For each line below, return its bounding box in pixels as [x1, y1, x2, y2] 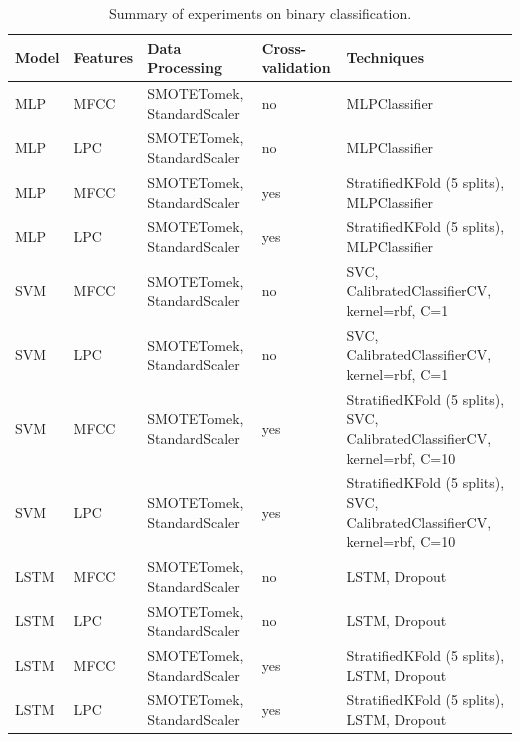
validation [261, 57, 331, 78]
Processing [147, 57, 222, 78]
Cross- [261, 37, 307, 58]
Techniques [346, 47, 425, 68]
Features [73, 47, 134, 68]
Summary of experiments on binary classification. [108, 3, 412, 23]
